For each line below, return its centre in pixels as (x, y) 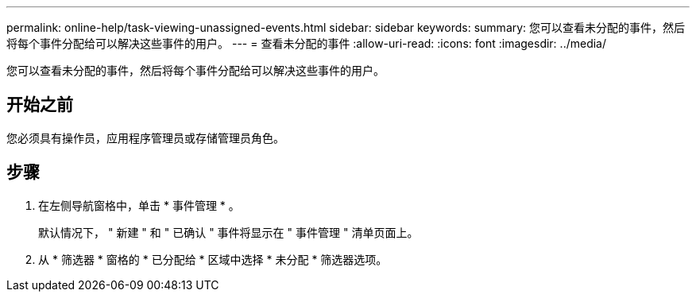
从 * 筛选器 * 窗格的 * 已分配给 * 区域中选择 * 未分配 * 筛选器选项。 (213, 259)
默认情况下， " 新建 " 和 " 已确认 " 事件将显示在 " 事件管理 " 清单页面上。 (228, 232)
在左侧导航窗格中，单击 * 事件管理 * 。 (139, 205)
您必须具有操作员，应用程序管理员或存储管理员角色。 (145, 137)
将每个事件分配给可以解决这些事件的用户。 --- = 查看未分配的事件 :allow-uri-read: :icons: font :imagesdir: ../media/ (307, 43)
